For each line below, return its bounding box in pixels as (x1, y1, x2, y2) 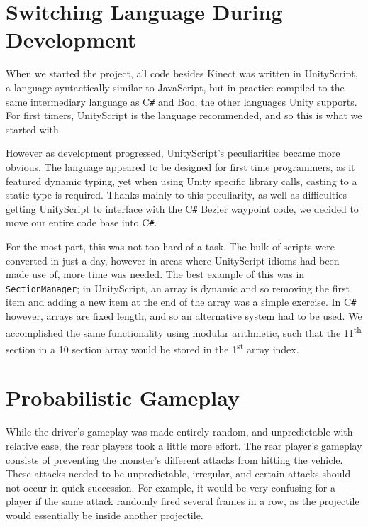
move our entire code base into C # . (6, 215, 157, 230)
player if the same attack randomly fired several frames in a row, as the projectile (6, 494, 359, 509)
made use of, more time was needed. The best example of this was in (6, 267, 305, 282)
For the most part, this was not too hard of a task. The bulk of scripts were (6, 239, 335, 254)
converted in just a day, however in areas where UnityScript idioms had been (6, 253, 340, 267)
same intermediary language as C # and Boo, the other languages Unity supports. (6, 94, 357, 109)
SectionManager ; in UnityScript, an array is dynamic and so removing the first (6, 280, 350, 295)
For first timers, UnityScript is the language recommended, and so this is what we (6, 108, 362, 123)
